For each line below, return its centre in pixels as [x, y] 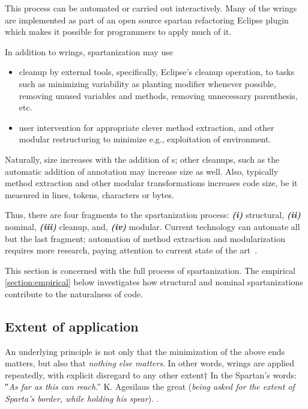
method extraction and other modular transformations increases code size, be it [151, 183]
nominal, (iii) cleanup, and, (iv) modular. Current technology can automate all [152, 226]
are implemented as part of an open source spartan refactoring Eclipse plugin [147, 20]
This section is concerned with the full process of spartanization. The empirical [150, 270]
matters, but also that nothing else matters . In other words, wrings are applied [149, 363]
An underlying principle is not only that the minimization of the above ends [145, 351]
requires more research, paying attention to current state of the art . [131, 250]
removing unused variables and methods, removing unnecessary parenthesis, [158, 95]
